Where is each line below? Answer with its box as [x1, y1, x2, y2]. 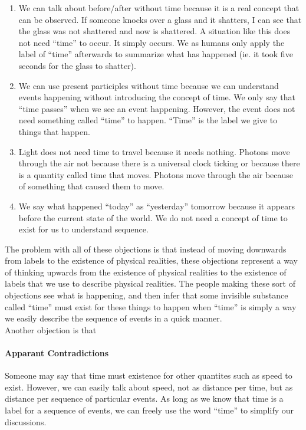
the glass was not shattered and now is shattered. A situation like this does [18, 25, 291, 37]
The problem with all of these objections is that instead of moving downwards [5, 242, 287, 255]
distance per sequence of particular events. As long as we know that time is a [5, 392, 284, 405]
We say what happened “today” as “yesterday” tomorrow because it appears [18, 199, 295, 212]
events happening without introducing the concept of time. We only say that [18, 91, 296, 103]
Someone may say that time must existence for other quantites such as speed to [5, 369, 292, 382]
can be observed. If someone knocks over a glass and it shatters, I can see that [18, 13, 302, 25]
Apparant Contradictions [5, 347, 109, 359]
